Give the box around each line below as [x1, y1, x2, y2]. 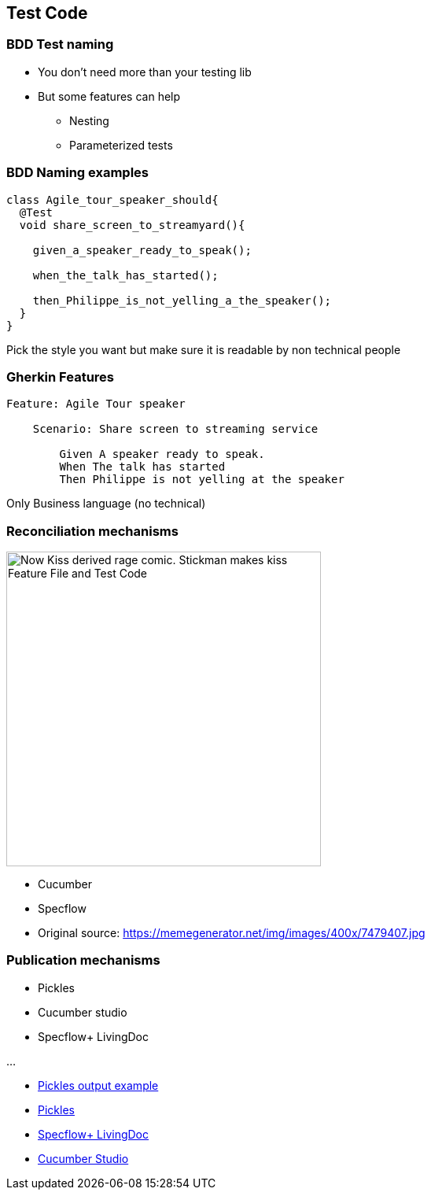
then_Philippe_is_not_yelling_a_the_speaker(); [32, 293, 332, 307]
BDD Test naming [6, 36, 114, 53]
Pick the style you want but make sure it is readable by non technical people [6, 342, 401, 356]
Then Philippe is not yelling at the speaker [59, 473, 344, 486]
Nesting [69, 113, 109, 127]
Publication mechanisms [6, 952, 160, 969]
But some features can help [38, 89, 181, 103]
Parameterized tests [69, 138, 173, 152]
